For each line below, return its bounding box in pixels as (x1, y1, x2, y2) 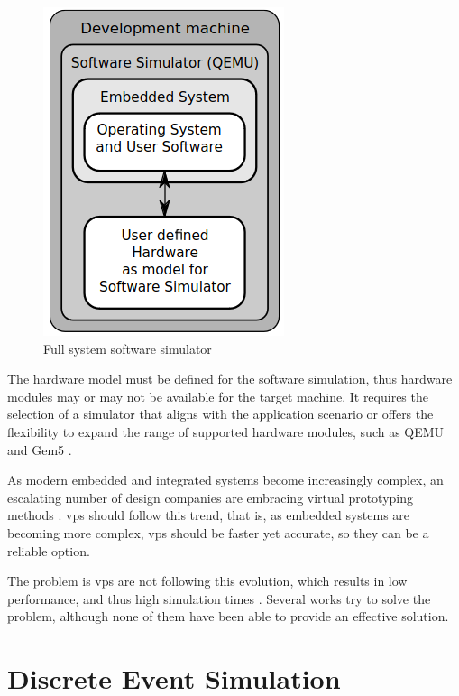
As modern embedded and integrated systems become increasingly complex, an (7, 470, 444, 489)
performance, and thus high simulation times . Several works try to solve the (7, 589, 431, 608)
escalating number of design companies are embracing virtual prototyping (7, 487, 414, 506)
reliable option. (7, 541, 90, 560)
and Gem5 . (7, 440, 72, 459)
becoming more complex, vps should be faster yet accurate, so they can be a (7, 523, 429, 542)
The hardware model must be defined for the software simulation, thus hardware (7, 369, 453, 388)
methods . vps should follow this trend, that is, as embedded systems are (7, 506, 410, 524)
